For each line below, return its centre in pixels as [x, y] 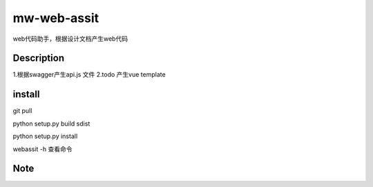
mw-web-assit [56, 18]
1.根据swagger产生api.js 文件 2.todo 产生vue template [89, 75]
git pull [22, 111]
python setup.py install [45, 136]
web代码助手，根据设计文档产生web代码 [70, 39]
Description [39, 58]
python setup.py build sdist [51, 124]
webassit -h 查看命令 [42, 149]
